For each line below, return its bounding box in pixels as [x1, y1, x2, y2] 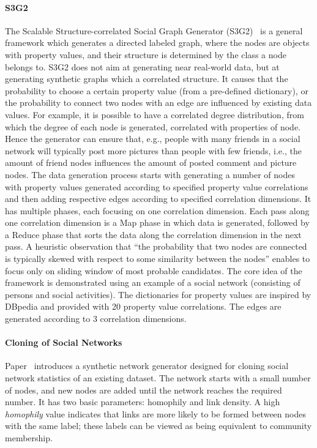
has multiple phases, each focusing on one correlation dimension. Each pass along [5, 204, 310, 217]
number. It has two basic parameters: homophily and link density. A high [5, 395, 280, 408]
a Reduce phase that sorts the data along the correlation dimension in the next [5, 228, 302, 241]
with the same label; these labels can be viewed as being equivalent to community [5, 419, 312, 432]
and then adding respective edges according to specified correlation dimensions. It [5, 192, 311, 205]
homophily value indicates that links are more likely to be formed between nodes [5, 407, 306, 420]
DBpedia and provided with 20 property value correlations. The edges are [5, 300, 282, 313]
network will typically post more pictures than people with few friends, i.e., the [5, 144, 302, 157]
